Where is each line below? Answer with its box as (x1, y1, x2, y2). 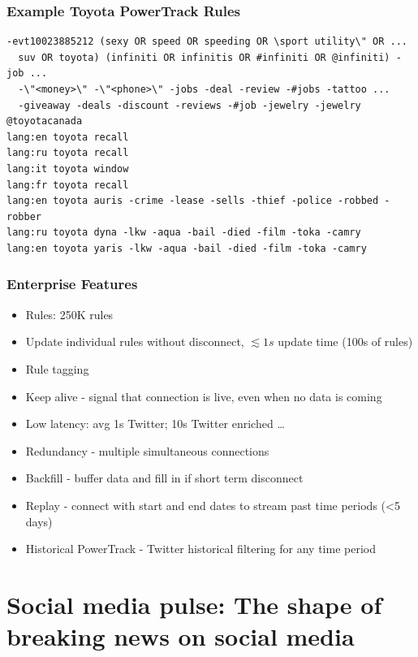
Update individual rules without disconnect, (25, 333, 244, 350)
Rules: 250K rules (25, 305, 114, 322)
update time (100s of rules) (278, 333, 413, 350)
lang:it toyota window (6, 162, 129, 175)
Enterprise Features (6, 274, 138, 294)
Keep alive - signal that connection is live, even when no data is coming (25, 387, 382, 404)
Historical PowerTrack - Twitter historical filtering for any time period (25, 540, 376, 557)
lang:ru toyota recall (6, 147, 129, 159)
